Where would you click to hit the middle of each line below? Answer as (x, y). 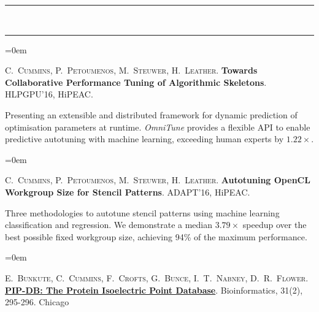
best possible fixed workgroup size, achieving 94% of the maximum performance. (156, 236)
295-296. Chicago (37, 302)
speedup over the (275, 225)
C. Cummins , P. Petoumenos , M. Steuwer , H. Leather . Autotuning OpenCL (158, 180)
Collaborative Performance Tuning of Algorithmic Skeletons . (136, 82)
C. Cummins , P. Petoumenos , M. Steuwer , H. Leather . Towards (131, 70)
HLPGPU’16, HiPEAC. (49, 94)
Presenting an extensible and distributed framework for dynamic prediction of (151, 114)
